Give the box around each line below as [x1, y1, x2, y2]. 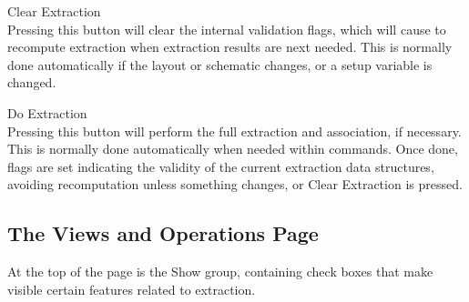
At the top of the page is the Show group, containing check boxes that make [7, 262, 433, 281]
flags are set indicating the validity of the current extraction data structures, [7, 156, 434, 176]
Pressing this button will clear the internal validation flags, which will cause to [7, 19, 446, 38]
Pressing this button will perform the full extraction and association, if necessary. [7, 121, 462, 140]
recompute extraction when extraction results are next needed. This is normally [7, 37, 453, 56]
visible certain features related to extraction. [7, 279, 256, 298]
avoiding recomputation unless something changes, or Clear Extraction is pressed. [7, 175, 463, 194]
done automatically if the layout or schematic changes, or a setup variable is [7, 55, 433, 74]
